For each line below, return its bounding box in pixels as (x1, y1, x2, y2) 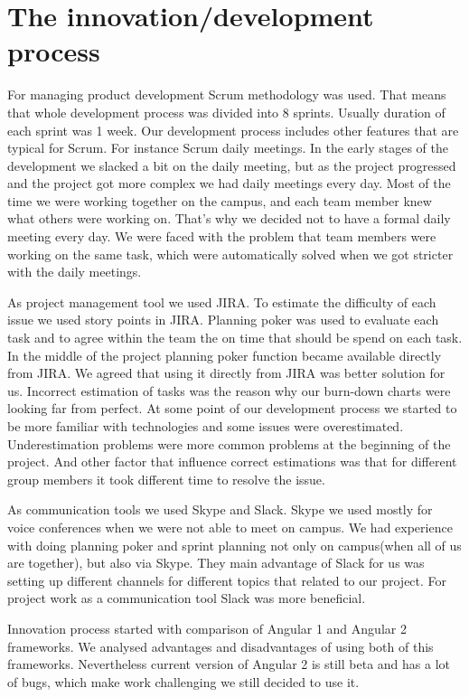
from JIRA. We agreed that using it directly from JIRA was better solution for (7, 363, 446, 382)
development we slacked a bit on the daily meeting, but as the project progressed (7, 155, 456, 174)
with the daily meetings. (7, 262, 142, 281)
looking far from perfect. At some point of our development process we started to (7, 399, 457, 418)
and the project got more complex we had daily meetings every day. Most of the (7, 174, 451, 193)
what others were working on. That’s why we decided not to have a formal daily (7, 209, 451, 228)
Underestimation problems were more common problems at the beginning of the (7, 434, 451, 453)
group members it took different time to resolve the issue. (7, 469, 325, 488)
